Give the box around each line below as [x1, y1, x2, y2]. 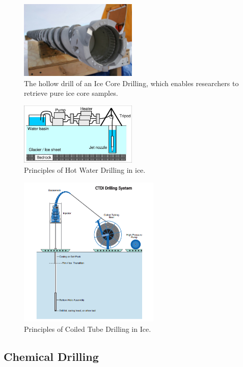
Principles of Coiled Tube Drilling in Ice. [24, 323, 151, 334]
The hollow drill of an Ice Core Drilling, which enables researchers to [24, 77, 239, 88]
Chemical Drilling [4, 348, 99, 364]
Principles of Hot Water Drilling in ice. [24, 164, 146, 175]
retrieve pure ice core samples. [24, 88, 118, 98]
